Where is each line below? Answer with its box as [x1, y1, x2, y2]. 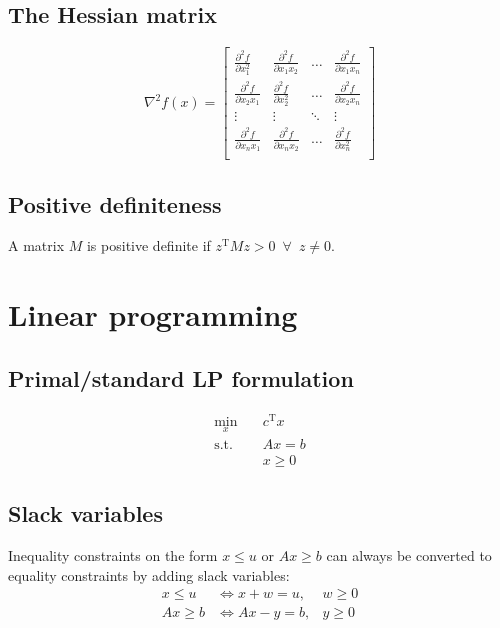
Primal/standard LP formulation [8, 362, 354, 393]
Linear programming [8, 294, 298, 335]
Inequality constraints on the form [8, 545, 218, 566]
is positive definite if [86, 235, 211, 256]
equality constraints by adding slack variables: [8, 564, 290, 585]
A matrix [8, 235, 65, 256]
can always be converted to [326, 545, 492, 566]
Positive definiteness [8, 188, 222, 219]
